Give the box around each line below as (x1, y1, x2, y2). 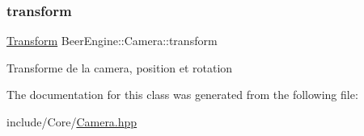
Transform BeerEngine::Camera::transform (6, 32, 218, 49)
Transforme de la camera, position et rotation (6, 59, 233, 76)
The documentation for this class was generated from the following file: (6, 86, 358, 103)
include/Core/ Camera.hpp (6, 113, 138, 130)
